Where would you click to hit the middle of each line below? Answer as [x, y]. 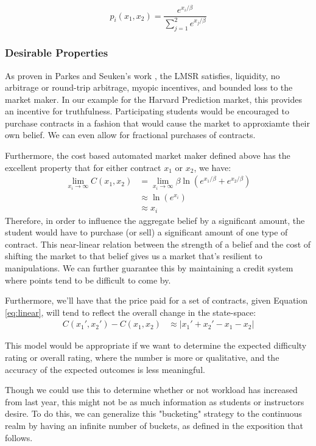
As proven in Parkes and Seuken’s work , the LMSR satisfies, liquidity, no [142, 75]
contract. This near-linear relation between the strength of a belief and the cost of [158, 244]
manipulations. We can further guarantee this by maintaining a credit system [149, 268]
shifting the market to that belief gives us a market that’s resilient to [134, 256]
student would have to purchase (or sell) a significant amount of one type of [146, 232]
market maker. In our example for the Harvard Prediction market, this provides [153, 99]
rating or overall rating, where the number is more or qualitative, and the [142, 357]
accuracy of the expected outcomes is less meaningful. [105, 369]
